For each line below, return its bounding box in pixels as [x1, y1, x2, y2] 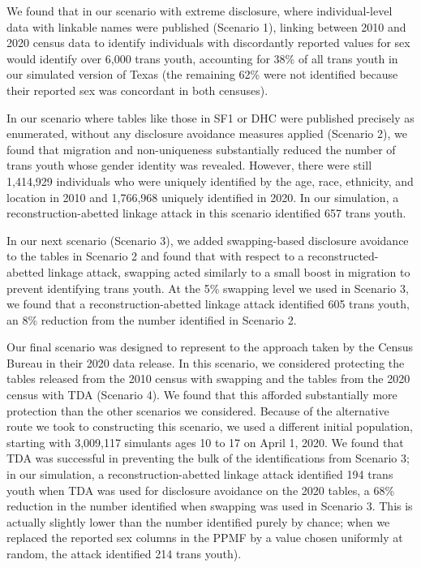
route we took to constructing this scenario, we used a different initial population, [6, 418, 413, 435]
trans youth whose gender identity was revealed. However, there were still [6, 157, 372, 174]
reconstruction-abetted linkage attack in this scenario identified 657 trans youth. [6, 204, 406, 222]
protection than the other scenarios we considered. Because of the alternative [6, 402, 389, 419]
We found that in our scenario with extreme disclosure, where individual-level [6, 2, 393, 19]
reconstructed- [307, 247, 379, 265]
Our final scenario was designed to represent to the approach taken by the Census [6, 338, 414, 355]
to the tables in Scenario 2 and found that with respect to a [6, 247, 304, 265]
